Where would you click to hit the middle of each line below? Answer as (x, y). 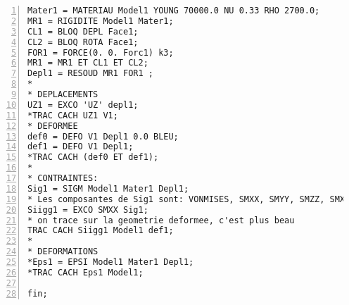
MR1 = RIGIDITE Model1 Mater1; (101, 21)
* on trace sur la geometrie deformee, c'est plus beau (161, 220)
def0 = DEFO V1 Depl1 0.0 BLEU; (103, 136)
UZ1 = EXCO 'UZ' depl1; (83, 105)
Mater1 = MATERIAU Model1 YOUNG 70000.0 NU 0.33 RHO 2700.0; (174, 11)
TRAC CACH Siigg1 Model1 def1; (101, 231)
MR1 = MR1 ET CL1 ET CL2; (88, 63)
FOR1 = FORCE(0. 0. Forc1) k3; (101, 52)
